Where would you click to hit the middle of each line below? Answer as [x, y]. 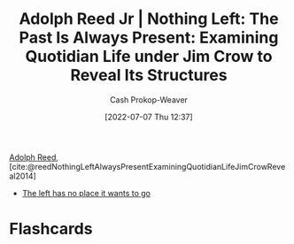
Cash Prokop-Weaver [149, 99]
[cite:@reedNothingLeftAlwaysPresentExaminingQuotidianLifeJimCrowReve [147, 166]
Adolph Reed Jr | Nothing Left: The [149, 19]
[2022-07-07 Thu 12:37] [149, 117]
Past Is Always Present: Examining [149, 38]
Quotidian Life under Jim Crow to [149, 57]
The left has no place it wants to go [86, 193]
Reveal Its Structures [149, 76]
